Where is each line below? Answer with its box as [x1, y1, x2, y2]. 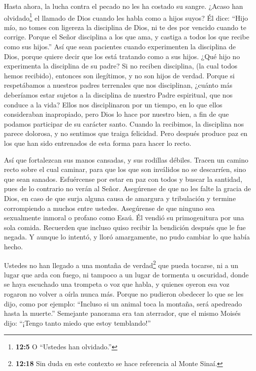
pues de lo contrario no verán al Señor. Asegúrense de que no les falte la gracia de [4, 183, 251, 194]
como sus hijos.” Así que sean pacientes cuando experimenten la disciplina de [4, 41, 236, 52]
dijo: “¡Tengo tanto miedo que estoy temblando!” [4, 317, 151, 328]
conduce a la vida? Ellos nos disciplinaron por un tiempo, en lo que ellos [4, 99, 223, 109]
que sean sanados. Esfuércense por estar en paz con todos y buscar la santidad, [4, 173, 243, 184]
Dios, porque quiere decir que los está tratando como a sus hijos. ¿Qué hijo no [4, 51, 240, 61]
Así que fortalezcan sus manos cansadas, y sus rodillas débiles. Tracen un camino [4, 154, 249, 165]
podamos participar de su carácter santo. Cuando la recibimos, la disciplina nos [4, 118, 244, 129]
